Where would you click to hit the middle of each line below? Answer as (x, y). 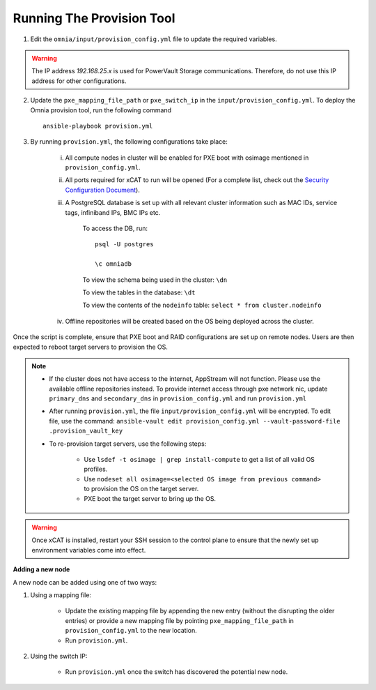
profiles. (96, 469)
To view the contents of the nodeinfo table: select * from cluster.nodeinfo (202, 305)
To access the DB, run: (115, 228)
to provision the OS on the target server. (141, 489)
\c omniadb (113, 264)
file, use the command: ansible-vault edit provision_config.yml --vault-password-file (195, 421)
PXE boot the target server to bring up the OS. (150, 498)
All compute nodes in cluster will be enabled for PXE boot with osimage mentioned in (187, 158)
